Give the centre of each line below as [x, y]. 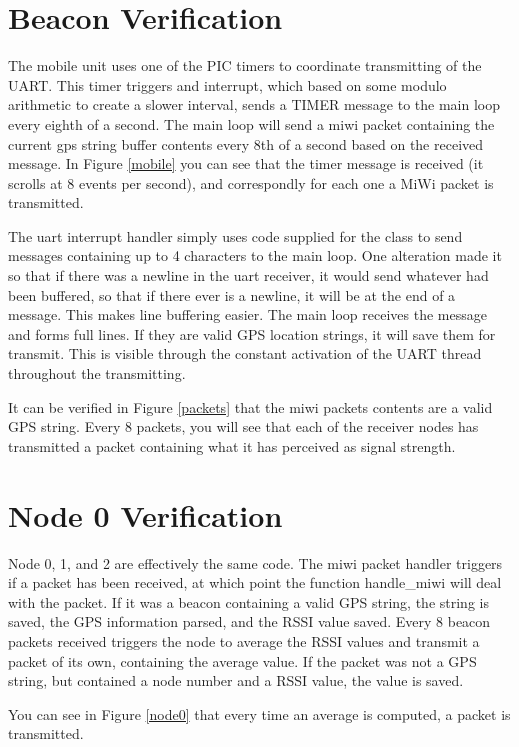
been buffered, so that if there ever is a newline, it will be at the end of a [232, 294]
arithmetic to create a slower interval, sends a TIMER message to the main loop [254, 104]
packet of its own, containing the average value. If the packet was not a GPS [242, 660]
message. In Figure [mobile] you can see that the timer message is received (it [246, 163]
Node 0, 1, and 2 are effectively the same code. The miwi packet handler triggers [255, 562]
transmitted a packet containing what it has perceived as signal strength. [232, 445]
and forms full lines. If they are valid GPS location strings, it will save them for [252, 333]
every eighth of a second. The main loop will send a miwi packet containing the [251, 123]
